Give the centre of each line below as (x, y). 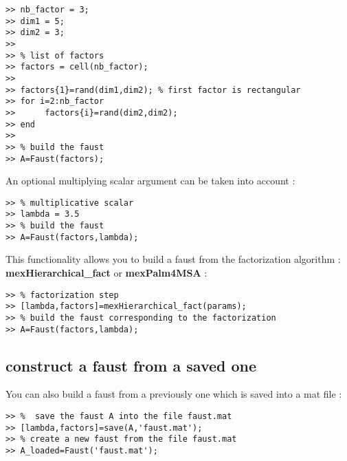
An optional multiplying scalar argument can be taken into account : (150, 181)
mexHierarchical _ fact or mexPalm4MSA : (107, 272)
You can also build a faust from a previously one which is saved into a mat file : (174, 394)
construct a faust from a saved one (131, 365)
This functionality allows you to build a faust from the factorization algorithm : (173, 259)
